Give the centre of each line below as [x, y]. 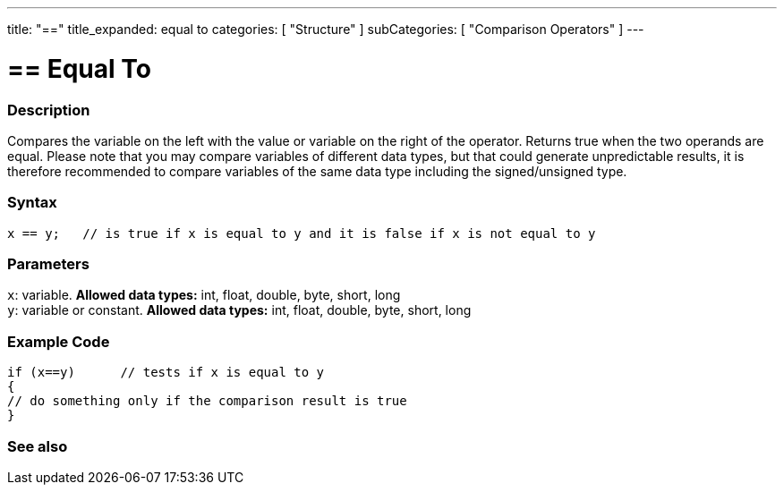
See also [38, 446]
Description [49, 110]
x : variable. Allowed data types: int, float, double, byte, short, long [204, 295]
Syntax [32, 203]
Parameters [48, 264]
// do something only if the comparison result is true [207, 401]
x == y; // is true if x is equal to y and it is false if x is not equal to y [302, 233]
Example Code [59, 341]
